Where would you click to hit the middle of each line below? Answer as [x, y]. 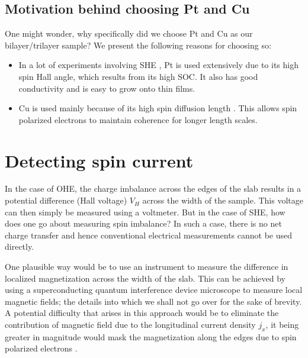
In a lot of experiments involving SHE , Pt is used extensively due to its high [158, 65]
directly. [20, 246]
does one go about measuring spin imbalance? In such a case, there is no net [143, 223]
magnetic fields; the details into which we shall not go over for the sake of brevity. [153, 301]
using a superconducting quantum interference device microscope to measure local [154, 290]
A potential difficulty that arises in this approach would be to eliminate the [142, 313]
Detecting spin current [99, 160]
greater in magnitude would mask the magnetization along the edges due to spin [151, 336]
